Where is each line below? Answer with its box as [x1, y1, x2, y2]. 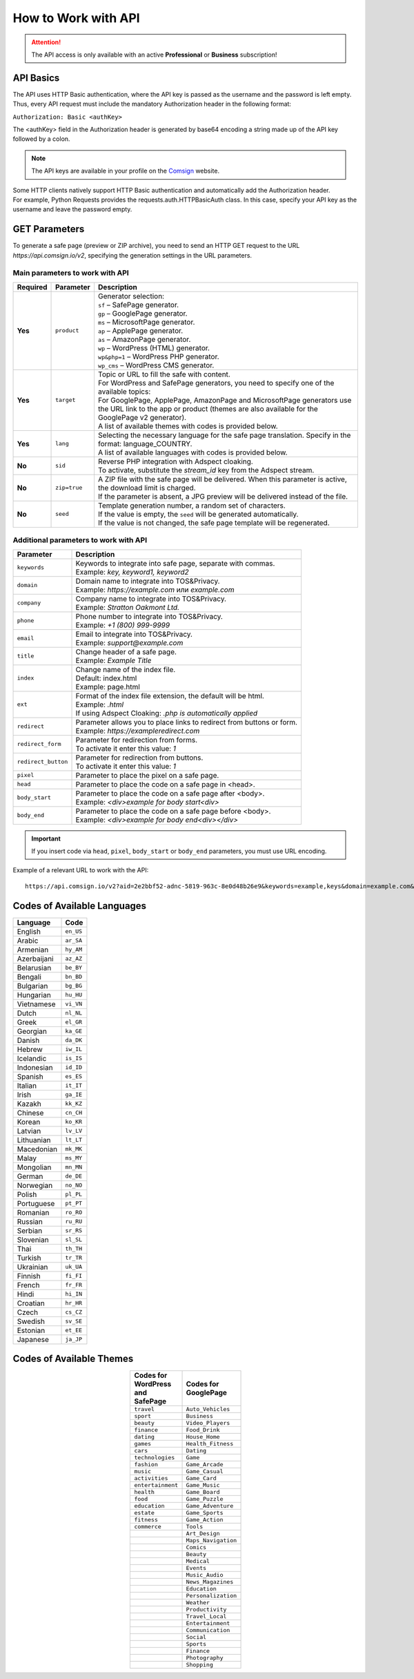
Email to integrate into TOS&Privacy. [75, 629, 193, 639]
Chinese [17, 1108, 44, 1117]
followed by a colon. [12, 135, 70, 143]
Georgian [17, 1026, 48, 1036]
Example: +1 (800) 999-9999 [75, 620, 170, 630]
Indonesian [17, 1062, 53, 1072]
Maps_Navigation [186, 1537, 237, 1544]
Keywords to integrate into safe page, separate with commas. [75, 558, 275, 568]
